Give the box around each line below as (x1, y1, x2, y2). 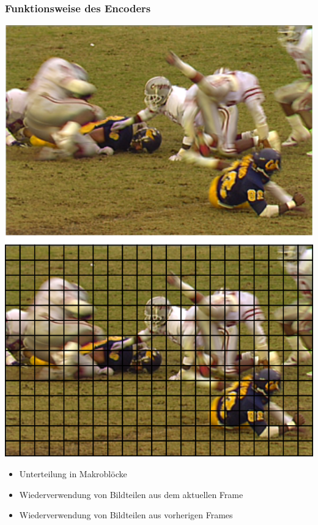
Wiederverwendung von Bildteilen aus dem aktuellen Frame (19, 488, 243, 500)
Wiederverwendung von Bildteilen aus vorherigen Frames (19, 508, 233, 521)
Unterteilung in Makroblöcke (19, 467, 127, 480)
